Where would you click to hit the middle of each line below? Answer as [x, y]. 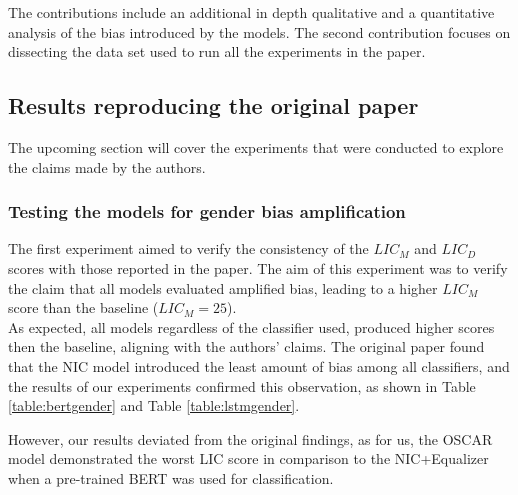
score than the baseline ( [83, 307]
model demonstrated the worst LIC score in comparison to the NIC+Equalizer [248, 458]
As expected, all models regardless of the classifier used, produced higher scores [251, 326]
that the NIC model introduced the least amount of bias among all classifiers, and [259, 365]
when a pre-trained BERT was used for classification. [171, 477]
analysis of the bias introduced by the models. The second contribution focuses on [259, 31]
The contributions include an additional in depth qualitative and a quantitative [251, 12]
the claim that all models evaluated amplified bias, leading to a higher [223, 287]
